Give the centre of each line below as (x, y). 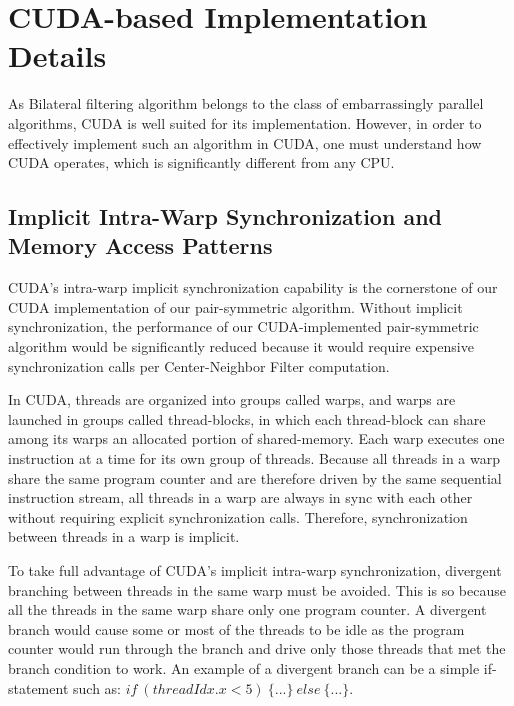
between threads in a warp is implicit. (124, 536)
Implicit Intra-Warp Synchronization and (225, 216)
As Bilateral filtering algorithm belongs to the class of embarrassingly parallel (246, 103)
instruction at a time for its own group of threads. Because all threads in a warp (254, 458)
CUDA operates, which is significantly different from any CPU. (201, 162)
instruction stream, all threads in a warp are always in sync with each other (240, 497)
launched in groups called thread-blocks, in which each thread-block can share (247, 418)
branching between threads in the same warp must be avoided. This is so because (257, 589)
